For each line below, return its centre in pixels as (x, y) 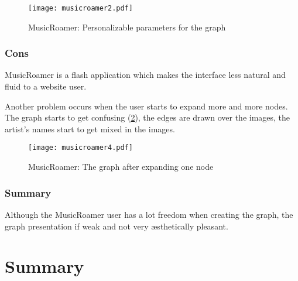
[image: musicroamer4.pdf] (81, 148)
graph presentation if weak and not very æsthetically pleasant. (117, 226)
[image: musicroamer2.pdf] (81, 8)
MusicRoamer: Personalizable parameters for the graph (127, 27)
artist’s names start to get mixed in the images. (90, 128)
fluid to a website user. (46, 86)
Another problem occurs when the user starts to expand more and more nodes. (146, 106)
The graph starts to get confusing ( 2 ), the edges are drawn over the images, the (148, 117)
